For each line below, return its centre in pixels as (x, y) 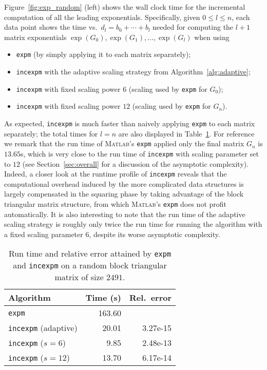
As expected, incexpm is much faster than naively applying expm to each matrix (130, 123)
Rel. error (151, 298)
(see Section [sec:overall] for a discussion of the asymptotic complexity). (136, 163)
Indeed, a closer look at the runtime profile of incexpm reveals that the (116, 174)
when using (212, 37)
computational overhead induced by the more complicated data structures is (124, 183)
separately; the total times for (51, 133)
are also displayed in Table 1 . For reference (186, 133)
